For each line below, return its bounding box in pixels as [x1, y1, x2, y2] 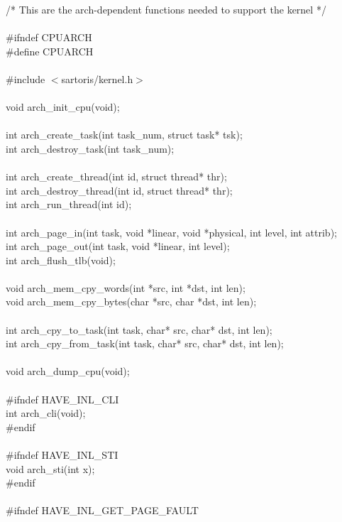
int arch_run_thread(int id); [6, 197, 132, 212]
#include [6, 71, 45, 86]
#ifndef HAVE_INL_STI [6, 447, 118, 462]
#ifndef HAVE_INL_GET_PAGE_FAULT [6, 503, 199, 518]
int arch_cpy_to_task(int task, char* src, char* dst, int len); [6, 322, 272, 337]
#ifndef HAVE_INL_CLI [6, 391, 119, 406]
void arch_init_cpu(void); [6, 99, 120, 114]
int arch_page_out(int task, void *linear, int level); [6, 239, 230, 254]
